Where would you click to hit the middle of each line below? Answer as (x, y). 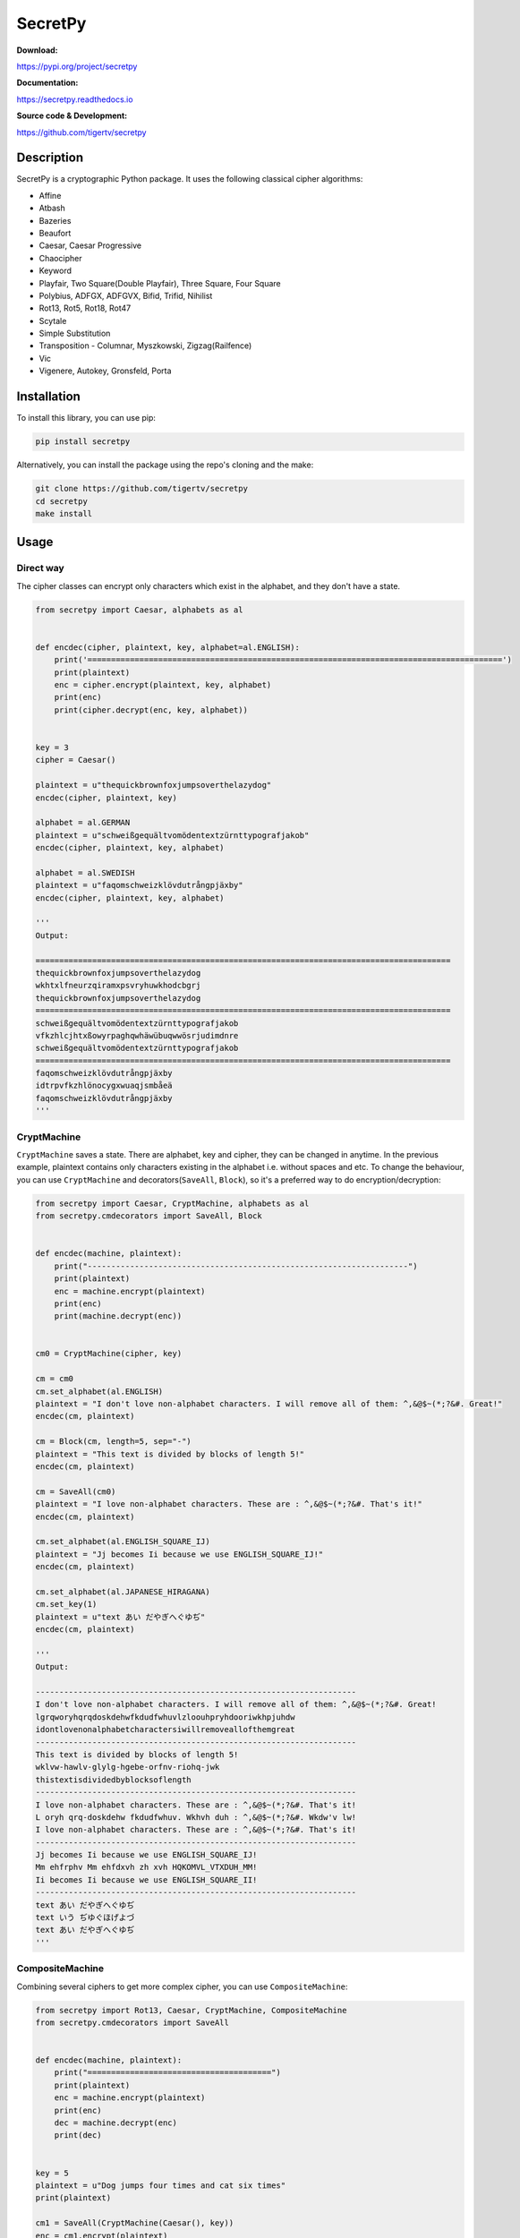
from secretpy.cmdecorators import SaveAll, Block (149, 1216)
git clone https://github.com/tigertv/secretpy (141, 489)
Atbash (52, 208)
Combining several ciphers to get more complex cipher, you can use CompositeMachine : (182, 1986)
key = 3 (52, 747)
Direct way (40, 568)
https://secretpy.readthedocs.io (75, 99)
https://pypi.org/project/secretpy (77, 66)
